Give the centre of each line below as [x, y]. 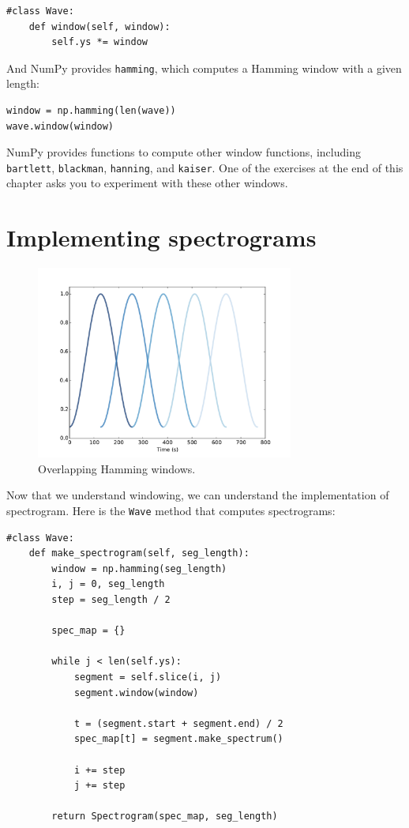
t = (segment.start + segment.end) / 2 [178, 723]
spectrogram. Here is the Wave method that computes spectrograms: [171, 510]
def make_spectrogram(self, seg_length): [139, 553]
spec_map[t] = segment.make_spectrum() [178, 739]
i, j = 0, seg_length [108, 584]
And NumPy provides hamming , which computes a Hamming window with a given [204, 68]
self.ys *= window [99, 42]
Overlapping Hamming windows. [117, 468]
